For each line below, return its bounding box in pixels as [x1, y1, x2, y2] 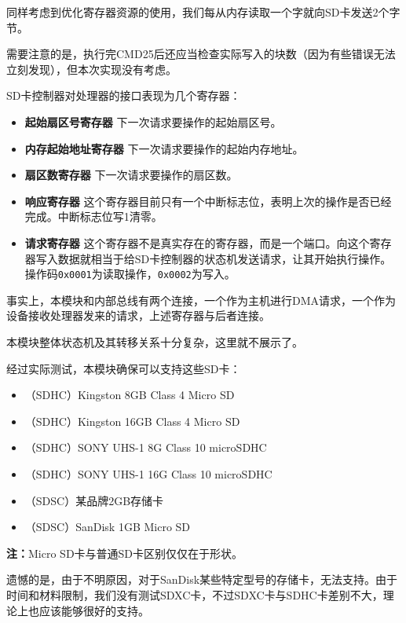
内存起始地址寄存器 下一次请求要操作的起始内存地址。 [24, 140, 304, 156]
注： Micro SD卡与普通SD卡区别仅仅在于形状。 [6, 544, 243, 561]
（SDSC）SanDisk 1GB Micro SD [24, 519, 191, 535]
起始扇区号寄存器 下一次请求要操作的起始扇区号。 [24, 113, 282, 130]
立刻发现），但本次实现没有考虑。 [6, 60, 177, 77]
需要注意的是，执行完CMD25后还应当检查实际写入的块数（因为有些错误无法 [6, 46, 396, 62]
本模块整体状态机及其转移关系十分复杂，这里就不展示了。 [6, 333, 303, 350]
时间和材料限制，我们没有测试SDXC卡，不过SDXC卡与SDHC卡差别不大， [6, 586, 383, 603]
